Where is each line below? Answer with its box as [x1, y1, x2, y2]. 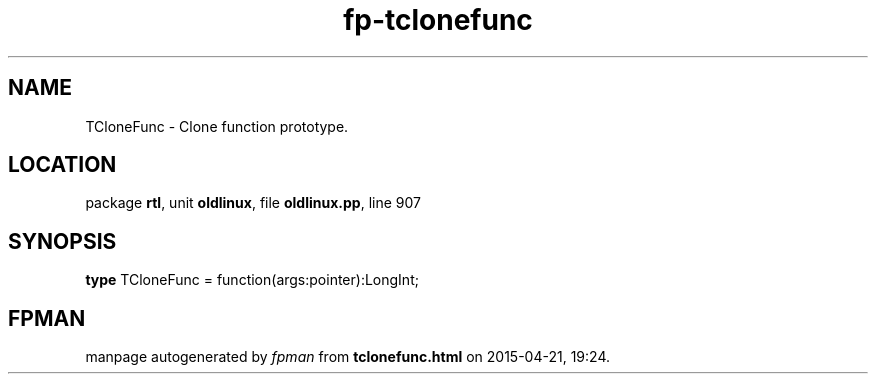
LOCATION [8, 152, 117, 178]
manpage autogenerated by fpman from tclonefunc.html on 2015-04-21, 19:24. [85, 348, 610, 366]
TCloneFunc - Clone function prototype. [85, 117, 349, 135]
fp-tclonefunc [343, 3, 533, 37]
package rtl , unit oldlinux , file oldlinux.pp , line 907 [85, 194, 421, 212]
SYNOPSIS [8, 228, 117, 254]
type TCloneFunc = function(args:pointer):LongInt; [85, 271, 419, 289]
